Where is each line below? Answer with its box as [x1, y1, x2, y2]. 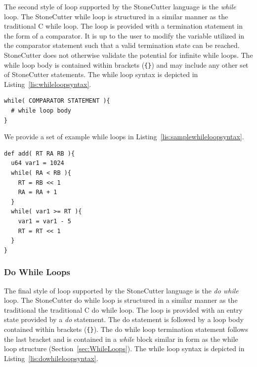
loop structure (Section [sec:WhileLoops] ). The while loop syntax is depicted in [4, 343, 245, 354]
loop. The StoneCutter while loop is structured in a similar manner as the [4, 11, 228, 21]
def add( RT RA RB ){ [4, 150, 75, 157]
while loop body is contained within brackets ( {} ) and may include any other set [4, 59, 249, 70]
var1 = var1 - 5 [18, 217, 72, 225]
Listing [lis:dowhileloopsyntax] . [4, 353, 98, 363]
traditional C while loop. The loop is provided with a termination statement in [4, 21, 243, 31]
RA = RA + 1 [18, 189, 57, 196]
